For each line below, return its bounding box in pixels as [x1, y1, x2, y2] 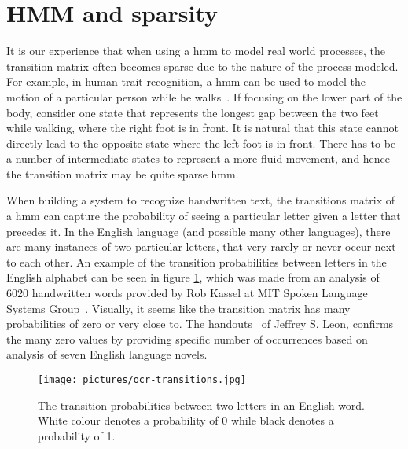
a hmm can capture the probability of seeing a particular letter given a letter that [6, 208, 401, 224]
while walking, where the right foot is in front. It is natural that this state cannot [6, 120, 399, 136]
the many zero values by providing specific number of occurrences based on [6, 330, 368, 347]
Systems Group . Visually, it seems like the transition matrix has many [6, 300, 351, 316]
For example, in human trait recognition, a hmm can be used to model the [6, 73, 366, 90]
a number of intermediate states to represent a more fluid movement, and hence [6, 150, 391, 167]
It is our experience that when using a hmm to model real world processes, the [6, 42, 385, 59]
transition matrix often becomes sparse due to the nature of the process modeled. [6, 57, 399, 74]
